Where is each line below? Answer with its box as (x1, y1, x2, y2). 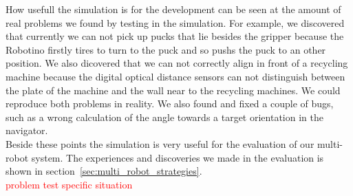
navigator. (6, 123, 48, 138)
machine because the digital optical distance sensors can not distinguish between (6, 69, 345, 83)
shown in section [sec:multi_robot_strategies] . (6, 164, 202, 178)
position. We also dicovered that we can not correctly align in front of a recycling (6, 56, 348, 70)
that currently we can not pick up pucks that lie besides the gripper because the (6, 29, 344, 43)
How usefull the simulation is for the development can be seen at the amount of (6, 2, 341, 16)
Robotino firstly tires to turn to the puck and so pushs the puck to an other (6, 42, 326, 56)
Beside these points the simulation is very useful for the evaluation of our (6, 136, 314, 151)
